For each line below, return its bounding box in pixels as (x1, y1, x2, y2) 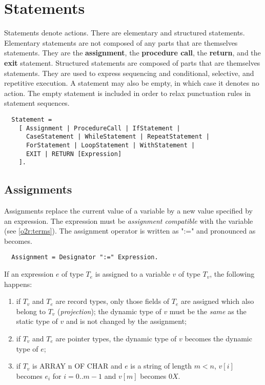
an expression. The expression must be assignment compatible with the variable (4, 215, 253, 226)
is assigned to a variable (95, 268, 170, 279)
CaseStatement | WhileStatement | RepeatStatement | (26, 133, 210, 141)
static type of (16, 316, 58, 326)
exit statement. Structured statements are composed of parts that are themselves (4, 57, 260, 68)
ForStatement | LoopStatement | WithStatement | (26, 141, 195, 149)
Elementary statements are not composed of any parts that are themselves (4, 37, 238, 48)
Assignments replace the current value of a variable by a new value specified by (4, 205, 253, 216)
